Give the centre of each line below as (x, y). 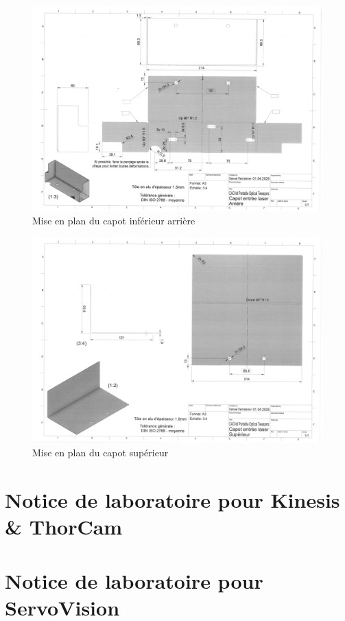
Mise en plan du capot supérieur (100, 453)
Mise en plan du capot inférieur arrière (114, 221)
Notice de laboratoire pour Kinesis (172, 500)
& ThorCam (64, 527)
